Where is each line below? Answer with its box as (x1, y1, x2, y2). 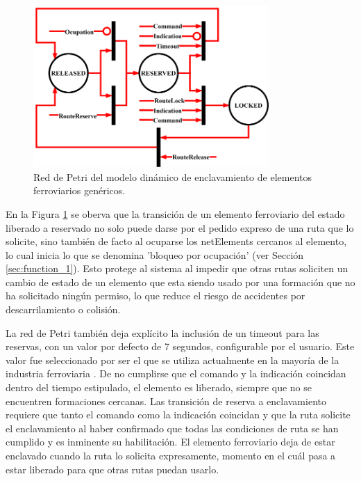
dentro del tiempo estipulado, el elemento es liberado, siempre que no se (6, 380, 312, 395)
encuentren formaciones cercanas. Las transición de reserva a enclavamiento (6, 393, 326, 408)
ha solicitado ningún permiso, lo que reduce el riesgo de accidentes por (6, 288, 305, 303)
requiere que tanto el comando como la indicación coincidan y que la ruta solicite (6, 407, 351, 422)
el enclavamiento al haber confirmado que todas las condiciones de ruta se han (6, 420, 339, 435)
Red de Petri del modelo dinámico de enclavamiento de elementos (33, 169, 312, 184)
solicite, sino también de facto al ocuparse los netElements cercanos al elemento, (6, 234, 347, 249)
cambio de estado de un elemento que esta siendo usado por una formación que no (6, 274, 355, 289)
